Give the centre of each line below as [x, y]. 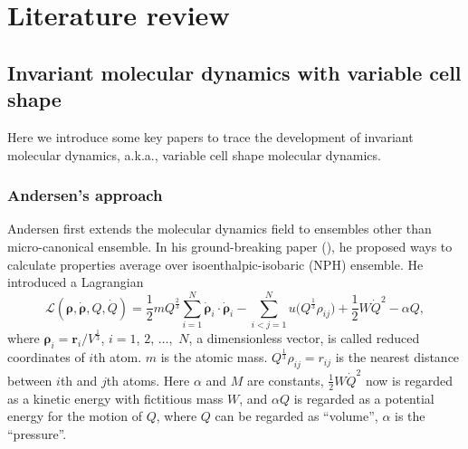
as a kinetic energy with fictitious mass [115, 398]
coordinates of [46, 357]
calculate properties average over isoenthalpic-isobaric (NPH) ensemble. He [215, 264]
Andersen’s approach [85, 195]
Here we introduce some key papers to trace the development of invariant [210, 136]
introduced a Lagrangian [76, 282]
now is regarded [409, 380]
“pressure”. [37, 433]
